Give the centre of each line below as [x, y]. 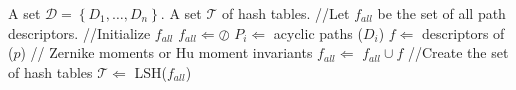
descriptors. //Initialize [79, 32]
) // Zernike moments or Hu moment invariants [166, 52]
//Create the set [458, 52]
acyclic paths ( [318, 32]
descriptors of [463, 32]
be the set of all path [441, 13]
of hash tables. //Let [285, 13]
